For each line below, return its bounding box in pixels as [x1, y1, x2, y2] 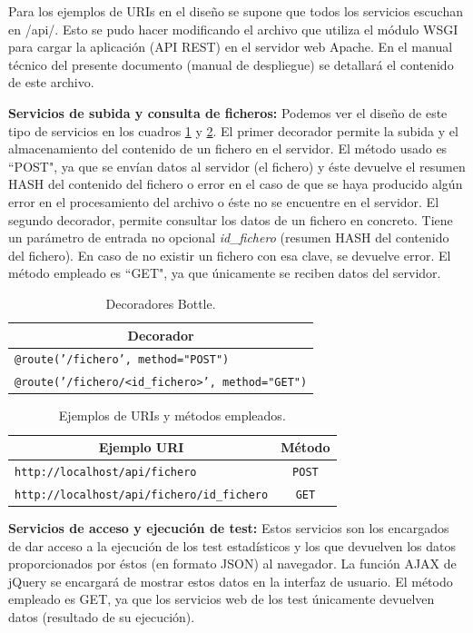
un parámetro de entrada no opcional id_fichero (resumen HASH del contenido [8, 228, 449, 247]
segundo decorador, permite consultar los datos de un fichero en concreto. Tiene [8, 210, 453, 229]
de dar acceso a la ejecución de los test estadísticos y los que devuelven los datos [8, 536, 456, 555]
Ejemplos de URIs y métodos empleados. [58, 406, 286, 425]
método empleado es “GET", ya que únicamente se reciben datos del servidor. [8, 263, 441, 282]
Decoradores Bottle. [105, 293, 216, 312]
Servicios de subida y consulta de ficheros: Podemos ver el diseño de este [8, 103, 448, 122]
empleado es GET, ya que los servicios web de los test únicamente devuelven [8, 589, 435, 608]
